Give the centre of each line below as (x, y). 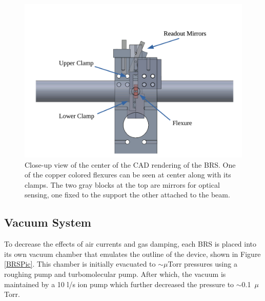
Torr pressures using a (202, 264)
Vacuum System (48, 222)
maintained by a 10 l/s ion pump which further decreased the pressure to (119, 284)
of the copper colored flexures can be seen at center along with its (128, 175)
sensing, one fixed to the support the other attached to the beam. (127, 195)
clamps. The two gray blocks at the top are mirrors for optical (122, 184)
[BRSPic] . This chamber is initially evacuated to (80, 264)
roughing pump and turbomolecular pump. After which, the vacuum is (115, 274)
